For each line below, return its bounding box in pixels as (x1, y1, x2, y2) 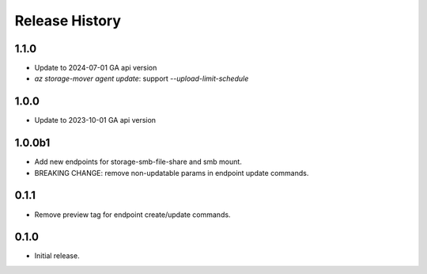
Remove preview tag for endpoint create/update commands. (34, 210, 231, 219)
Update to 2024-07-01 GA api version (34, 63, 157, 73)
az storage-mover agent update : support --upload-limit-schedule (34, 74, 249, 83)
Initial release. (34, 251, 80, 261)
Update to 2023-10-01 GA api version (34, 116, 157, 125)
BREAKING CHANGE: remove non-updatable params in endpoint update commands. (34, 168, 309, 177)
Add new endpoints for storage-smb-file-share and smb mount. (34, 157, 243, 166)
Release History (14, 12, 122, 29)
